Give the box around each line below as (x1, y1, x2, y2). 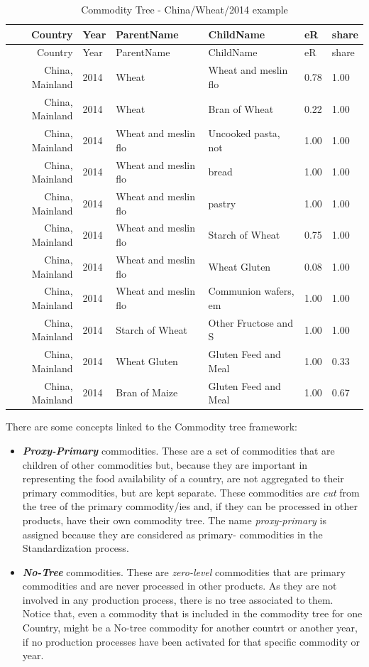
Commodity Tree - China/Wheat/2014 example (81, 2, 288, 16)
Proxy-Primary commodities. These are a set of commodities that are (22, 443, 335, 457)
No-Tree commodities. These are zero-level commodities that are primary (22, 564, 346, 579)
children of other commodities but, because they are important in (22, 457, 308, 472)
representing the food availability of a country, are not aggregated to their (22, 471, 344, 486)
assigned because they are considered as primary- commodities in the (22, 526, 323, 541)
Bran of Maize (116, 385, 178, 400)
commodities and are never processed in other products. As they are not (22, 578, 337, 593)
